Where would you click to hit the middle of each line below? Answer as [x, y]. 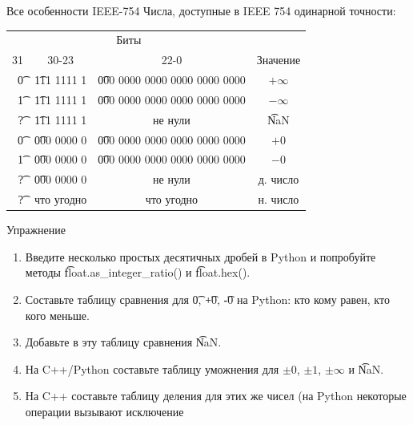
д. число [279, 179]
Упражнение [36, 230]
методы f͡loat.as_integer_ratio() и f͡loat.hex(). [138, 272]
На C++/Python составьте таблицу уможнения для [152, 368]
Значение [279, 60]
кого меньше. [57, 315]
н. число [279, 199]
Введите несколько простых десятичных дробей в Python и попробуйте [200, 256]
